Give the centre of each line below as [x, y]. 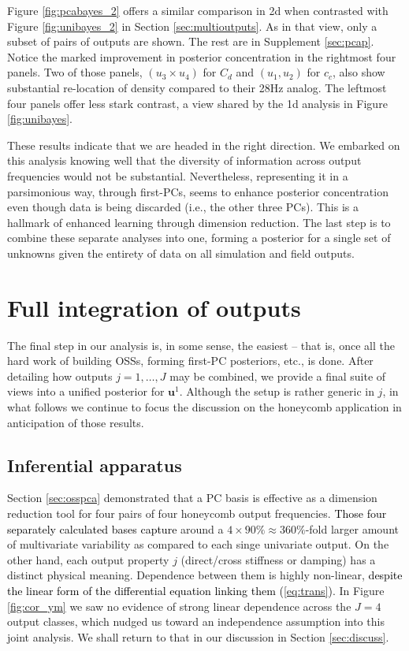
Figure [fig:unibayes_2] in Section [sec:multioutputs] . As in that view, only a [192, 26]
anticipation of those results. [76, 422]
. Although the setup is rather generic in [277, 391]
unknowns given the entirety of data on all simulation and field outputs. [181, 253]
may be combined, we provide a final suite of [278, 376]
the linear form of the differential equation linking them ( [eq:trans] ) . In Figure [196, 590]
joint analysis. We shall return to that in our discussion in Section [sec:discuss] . [198, 636]
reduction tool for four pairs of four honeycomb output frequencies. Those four [197, 513]
